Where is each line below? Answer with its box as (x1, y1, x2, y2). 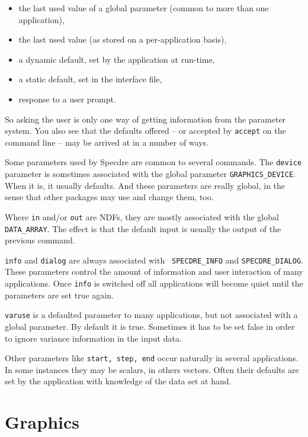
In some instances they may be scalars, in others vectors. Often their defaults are (5, 363, 299, 375)
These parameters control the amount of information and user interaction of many (5, 265, 303, 278)
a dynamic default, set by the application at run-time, (18, 53, 215, 65)
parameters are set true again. (5, 288, 114, 301)
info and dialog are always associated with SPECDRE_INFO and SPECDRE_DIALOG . (5, 253, 303, 266)
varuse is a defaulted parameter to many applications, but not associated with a (5, 309, 298, 321)
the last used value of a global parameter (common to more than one (18, 2, 269, 14)
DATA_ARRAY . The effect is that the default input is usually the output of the (5, 222, 281, 234)
